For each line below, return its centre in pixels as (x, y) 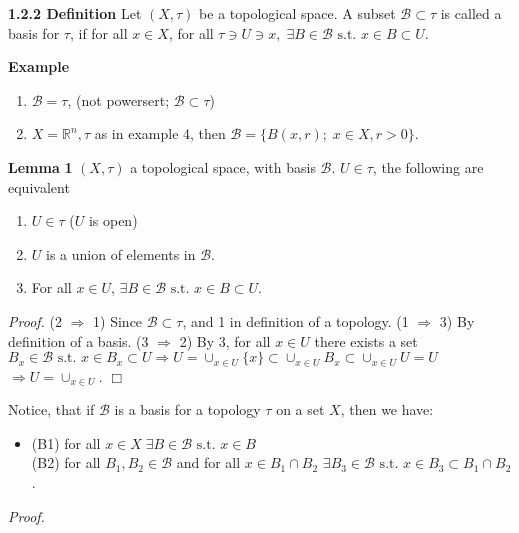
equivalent (39, 186)
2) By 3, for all (225, 340)
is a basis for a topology (187, 409)
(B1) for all (66, 442)
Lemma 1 (40, 166)
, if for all (98, 32)
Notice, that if (51, 409)
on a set (300, 409)
